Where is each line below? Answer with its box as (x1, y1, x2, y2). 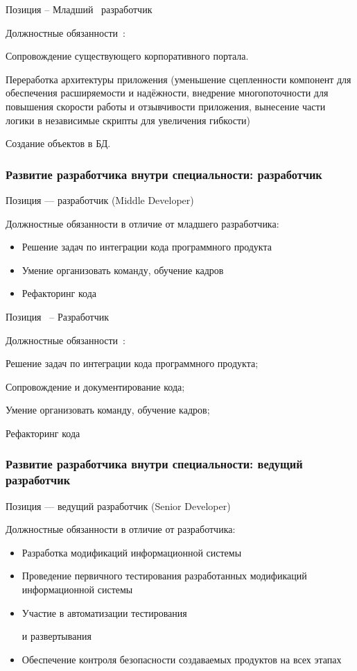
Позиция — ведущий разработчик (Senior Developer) (6, 498, 231, 513)
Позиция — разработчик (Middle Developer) (6, 192, 194, 207)
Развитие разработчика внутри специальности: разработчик (6, 165, 322, 182)
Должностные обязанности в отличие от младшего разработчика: (6, 216, 279, 230)
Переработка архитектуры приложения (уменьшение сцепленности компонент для (6, 71, 351, 86)
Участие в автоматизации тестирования (21, 605, 187, 620)
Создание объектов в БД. (6, 136, 111, 151)
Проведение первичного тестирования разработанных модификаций (21, 568, 307, 583)
